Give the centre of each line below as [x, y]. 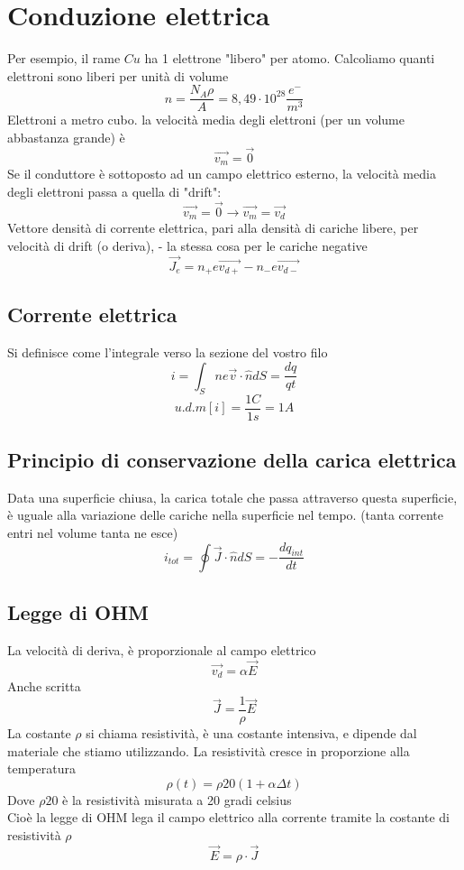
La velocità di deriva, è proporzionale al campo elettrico [162, 650]
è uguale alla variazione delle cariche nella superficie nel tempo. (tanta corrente [226, 515]
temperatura [41, 768]
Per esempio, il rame [64, 58]
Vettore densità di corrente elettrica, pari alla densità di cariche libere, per [213, 228]
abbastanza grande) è [66, 137]
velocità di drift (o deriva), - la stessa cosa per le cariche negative [187, 245]
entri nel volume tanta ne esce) [93, 532]
